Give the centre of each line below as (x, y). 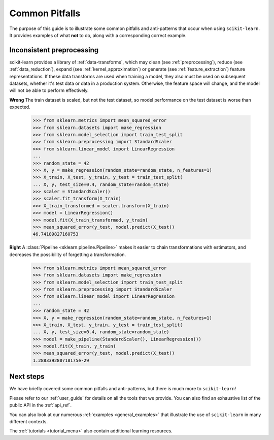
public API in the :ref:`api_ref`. (41, 405)
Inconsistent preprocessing (54, 50)
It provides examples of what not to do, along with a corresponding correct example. (98, 35)
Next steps (27, 377)
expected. (20, 107)
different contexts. (29, 421)
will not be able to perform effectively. (49, 90)
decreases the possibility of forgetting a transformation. (68, 255)
